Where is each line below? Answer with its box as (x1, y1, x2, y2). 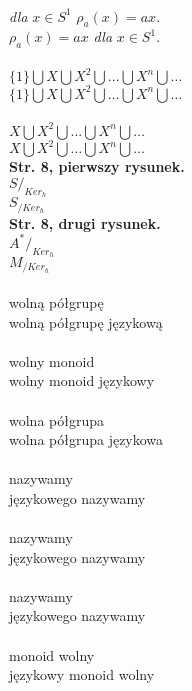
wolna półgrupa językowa (9, 429, 164, 450)
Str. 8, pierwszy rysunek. (9, 156, 185, 177)
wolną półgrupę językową (9, 311, 163, 332)
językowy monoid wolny (9, 664, 155, 685)
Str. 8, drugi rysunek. (9, 212, 161, 233)
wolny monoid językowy (9, 370, 155, 391)
